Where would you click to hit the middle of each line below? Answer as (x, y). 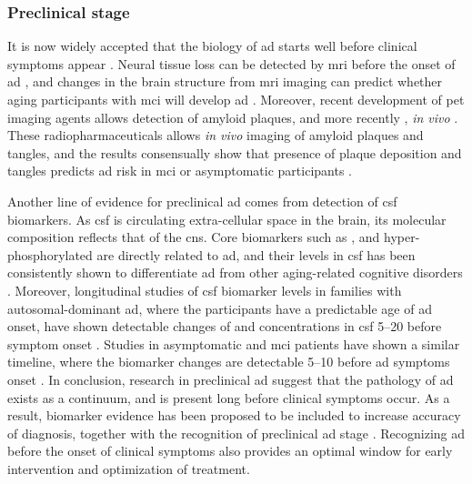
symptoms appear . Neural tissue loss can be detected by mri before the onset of (231, 63)
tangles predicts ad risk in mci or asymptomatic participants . (180, 171)
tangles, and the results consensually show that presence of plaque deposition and (235, 152)
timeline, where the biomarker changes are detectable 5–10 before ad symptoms (229, 362)
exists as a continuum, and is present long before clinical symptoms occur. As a (229, 397)
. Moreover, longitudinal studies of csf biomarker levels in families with (205, 290)
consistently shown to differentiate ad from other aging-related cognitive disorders (235, 272)
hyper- (402, 237)
